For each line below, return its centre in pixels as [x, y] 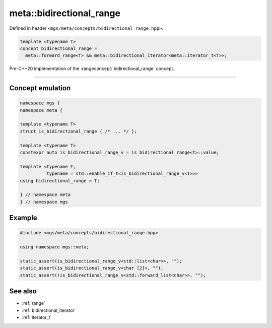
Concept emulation [40, 88]
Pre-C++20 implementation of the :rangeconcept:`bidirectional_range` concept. [92, 69]
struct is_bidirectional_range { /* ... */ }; [78, 131]
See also [23, 291]
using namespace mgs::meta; [54, 247]
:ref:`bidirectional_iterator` [49, 310]
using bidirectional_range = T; [60, 181]
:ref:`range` [33, 303]
